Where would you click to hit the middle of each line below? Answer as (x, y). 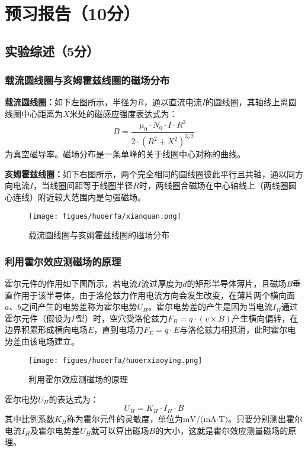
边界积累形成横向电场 (46, 330)
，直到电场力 (119, 330)
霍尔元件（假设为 (38, 318)
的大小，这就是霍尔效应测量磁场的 (222, 430)
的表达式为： (74, 399)
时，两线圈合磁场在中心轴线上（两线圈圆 (218, 185)
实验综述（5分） (52, 51)
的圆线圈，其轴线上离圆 (251, 102)
